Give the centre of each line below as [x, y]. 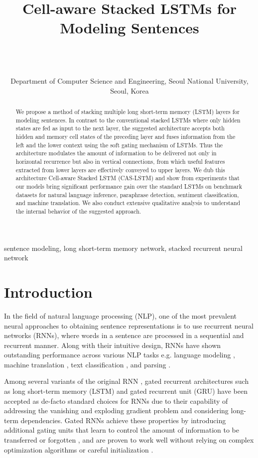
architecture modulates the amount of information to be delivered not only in [116, 153]
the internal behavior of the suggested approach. [78, 211]
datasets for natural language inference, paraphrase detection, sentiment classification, [127, 194]
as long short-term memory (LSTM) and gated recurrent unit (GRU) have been [126, 391]
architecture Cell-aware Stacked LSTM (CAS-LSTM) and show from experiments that [128, 178]
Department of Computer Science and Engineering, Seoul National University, [129, 81]
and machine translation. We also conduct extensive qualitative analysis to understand [128, 203]
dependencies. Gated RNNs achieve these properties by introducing [123, 420]
